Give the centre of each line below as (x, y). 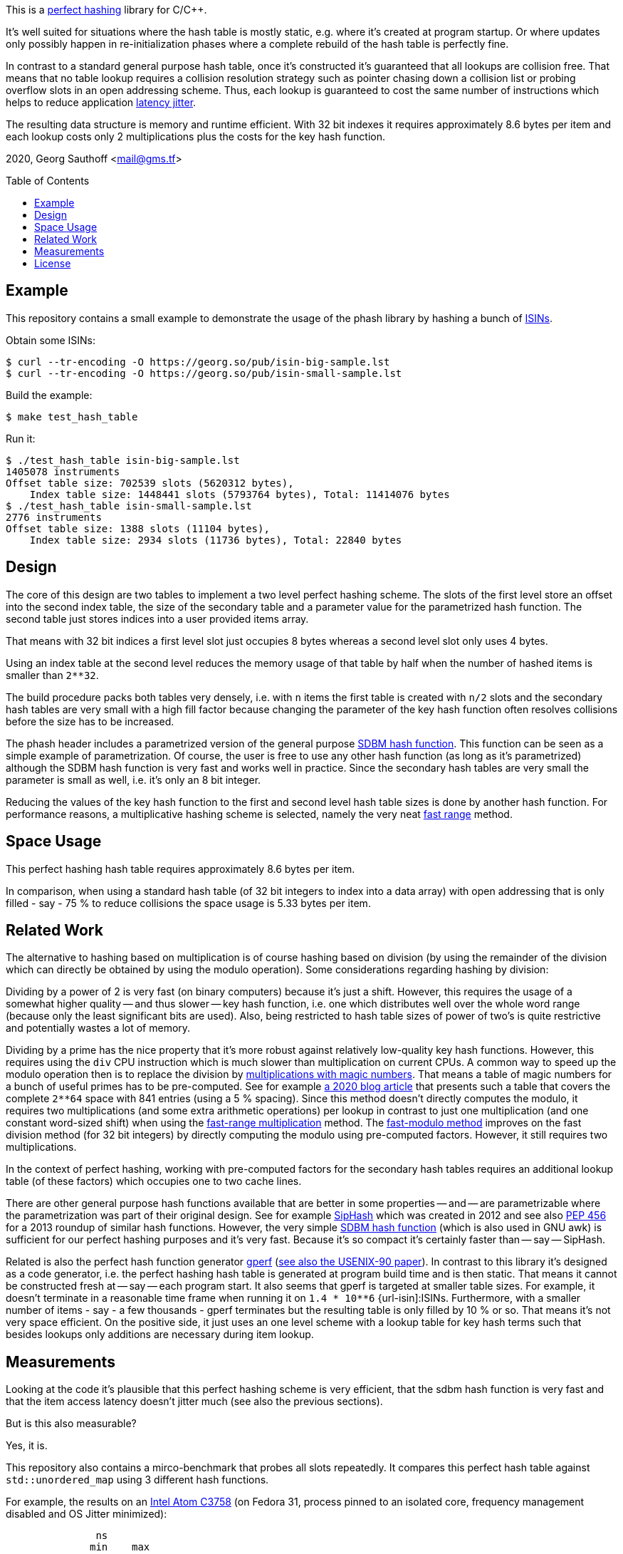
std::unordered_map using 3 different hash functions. (137, 1480)
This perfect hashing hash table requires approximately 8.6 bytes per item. (180, 869)
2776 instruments (54, 517)
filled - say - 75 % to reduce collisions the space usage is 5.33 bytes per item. (188, 903)
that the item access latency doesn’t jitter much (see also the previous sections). (194, 1402)
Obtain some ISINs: (51, 340)
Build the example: (49, 395)
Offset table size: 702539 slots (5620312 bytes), (150, 483)
